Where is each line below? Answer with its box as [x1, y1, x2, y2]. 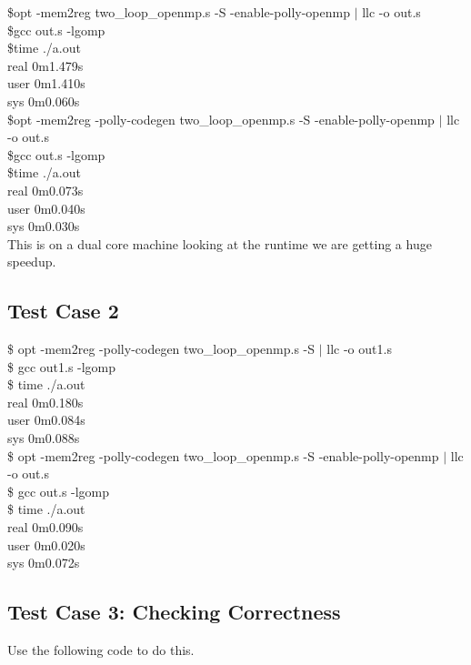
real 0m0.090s [7, 518, 84, 537]
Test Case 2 [7, 297, 119, 325]
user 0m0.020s [7, 535, 85, 554]
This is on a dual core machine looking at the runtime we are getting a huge [7, 234, 432, 253]
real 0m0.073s [7, 180, 84, 199]
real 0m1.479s [7, 55, 84, 75]
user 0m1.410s [7, 74, 85, 93]
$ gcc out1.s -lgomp [7, 357, 116, 376]
